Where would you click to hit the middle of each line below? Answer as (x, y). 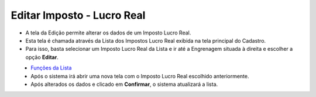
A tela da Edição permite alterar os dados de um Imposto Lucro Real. (108, 33)
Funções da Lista (51, 68)
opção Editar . (42, 57)
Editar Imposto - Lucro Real (78, 15)
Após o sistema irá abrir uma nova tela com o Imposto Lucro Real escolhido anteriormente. (140, 76)
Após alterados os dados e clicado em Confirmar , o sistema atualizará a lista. (124, 84)
